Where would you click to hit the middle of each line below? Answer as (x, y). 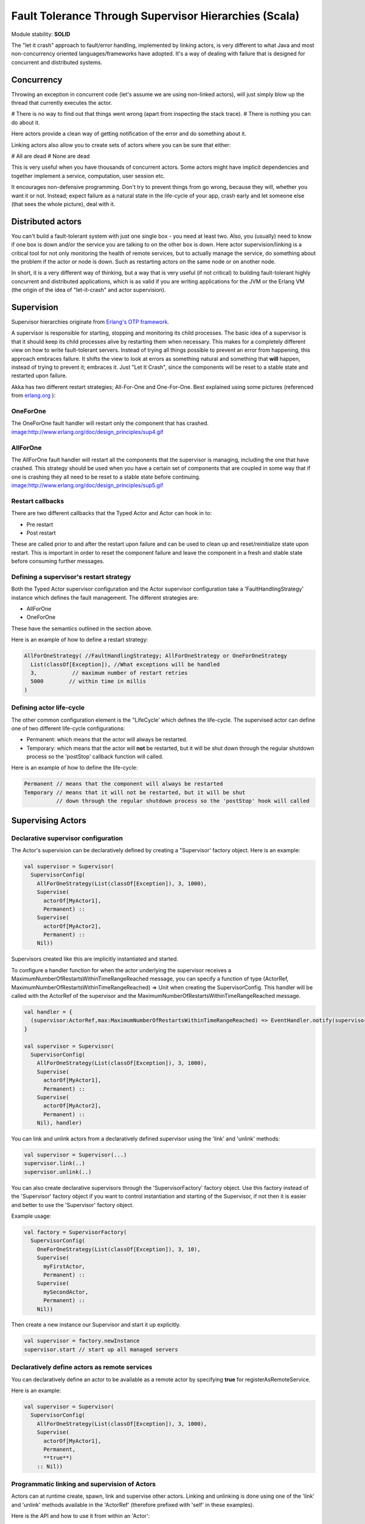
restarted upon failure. (39, 376)
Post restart (41, 533)
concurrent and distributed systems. (57, 62)
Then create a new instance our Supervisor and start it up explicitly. (96, 1325)
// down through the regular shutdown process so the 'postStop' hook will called (182, 801)
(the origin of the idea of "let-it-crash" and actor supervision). (89, 290)
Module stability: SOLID (41, 34)
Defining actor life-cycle (48, 708)
